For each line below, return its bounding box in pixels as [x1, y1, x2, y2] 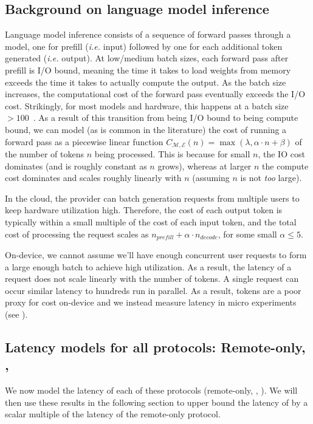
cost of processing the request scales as [5, 227, 149, 240]
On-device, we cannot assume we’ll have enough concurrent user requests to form [5, 248, 307, 261]
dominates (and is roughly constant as [5, 159, 147, 172]
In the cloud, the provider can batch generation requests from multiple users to [5, 191, 300, 204]
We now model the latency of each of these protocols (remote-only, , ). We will [5, 384, 298, 397]
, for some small [218, 227, 277, 240]
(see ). [5, 307, 28, 320]
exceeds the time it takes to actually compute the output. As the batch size [5, 75, 286, 88]
